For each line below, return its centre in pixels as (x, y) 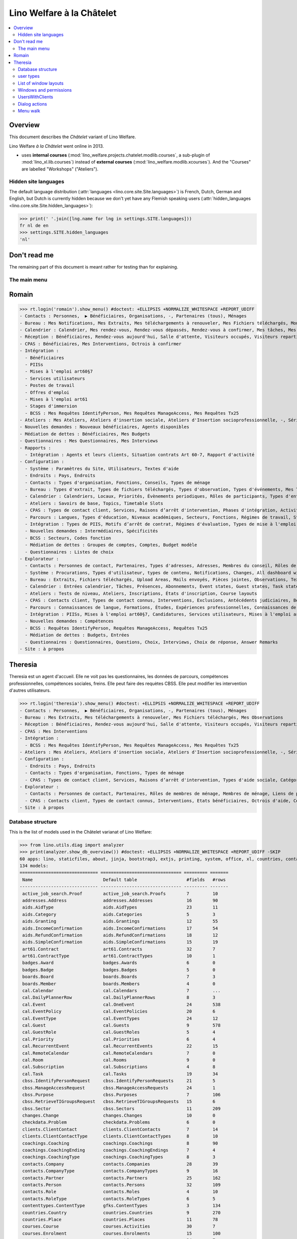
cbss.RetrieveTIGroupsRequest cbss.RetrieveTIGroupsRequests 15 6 (119, 1102)
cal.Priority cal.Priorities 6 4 (119, 1039)
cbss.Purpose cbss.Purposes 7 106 (122, 1095)
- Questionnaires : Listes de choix (69, 552)
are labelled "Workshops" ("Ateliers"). (60, 169)
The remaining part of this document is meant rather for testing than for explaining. (94, 267)
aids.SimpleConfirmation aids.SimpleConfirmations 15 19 (120, 942)
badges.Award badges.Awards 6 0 (119, 963)
